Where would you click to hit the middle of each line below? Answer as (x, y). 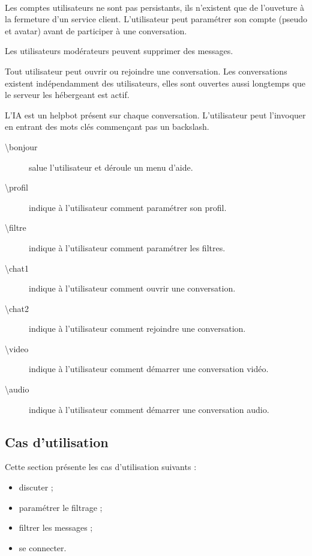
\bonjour (21, 146)
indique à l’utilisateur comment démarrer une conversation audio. (149, 409)
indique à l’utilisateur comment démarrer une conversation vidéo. (149, 369)
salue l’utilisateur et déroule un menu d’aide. (111, 167)
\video (17, 348)
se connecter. (43, 547)
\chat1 (17, 268)
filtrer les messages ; (56, 527)
